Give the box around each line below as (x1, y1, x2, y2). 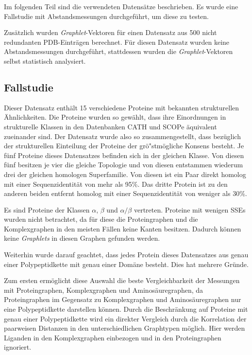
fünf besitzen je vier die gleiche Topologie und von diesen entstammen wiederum (4, 160, 243, 170)
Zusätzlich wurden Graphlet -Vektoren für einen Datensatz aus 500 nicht (4, 27, 217, 37)
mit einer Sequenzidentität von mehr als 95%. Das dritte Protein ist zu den (4, 178, 228, 189)
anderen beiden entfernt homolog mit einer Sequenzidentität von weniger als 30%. (4, 188, 247, 198)
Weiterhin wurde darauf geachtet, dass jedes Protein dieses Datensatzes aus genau (4, 249, 249, 260)
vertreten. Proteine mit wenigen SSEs (134, 204, 246, 214)
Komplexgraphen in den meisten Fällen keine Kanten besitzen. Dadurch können (4, 223, 241, 233)
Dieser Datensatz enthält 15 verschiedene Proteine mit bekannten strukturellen (4, 102, 239, 112)
